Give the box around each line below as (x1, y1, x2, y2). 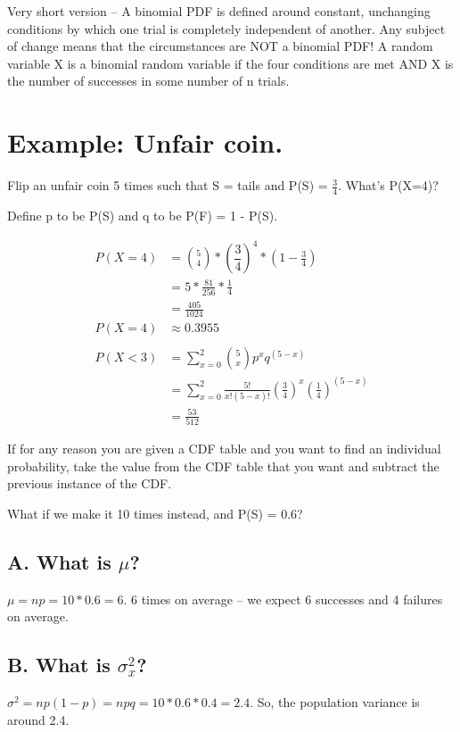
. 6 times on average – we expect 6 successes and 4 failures (123, 589, 443, 608)
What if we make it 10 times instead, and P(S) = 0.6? (7, 503, 303, 522)
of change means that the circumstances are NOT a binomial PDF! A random (7, 37, 433, 55)
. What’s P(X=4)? (338, 176, 439, 195)
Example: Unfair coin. (7, 124, 283, 161)
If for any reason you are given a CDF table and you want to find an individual (7, 439, 441, 458)
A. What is (7, 547, 111, 575)
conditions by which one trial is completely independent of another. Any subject (7, 19, 446, 37)
